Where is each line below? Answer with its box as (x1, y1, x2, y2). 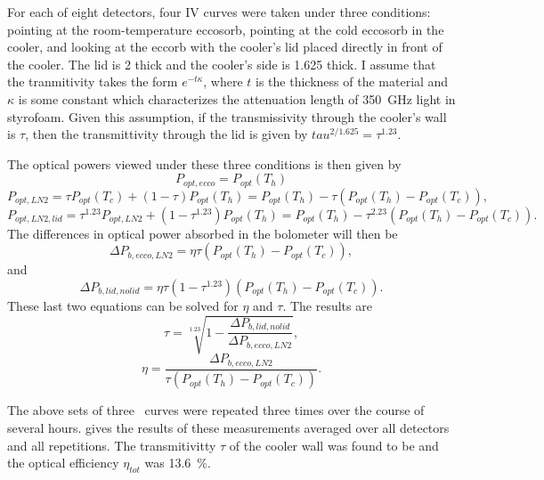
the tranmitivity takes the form (7, 72, 178, 91)
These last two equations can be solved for (7, 296, 239, 314)
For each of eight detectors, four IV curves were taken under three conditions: (7, 3, 431, 20)
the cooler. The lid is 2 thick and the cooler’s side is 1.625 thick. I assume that (7, 54, 436, 73)
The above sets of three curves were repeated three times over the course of (7, 401, 425, 419)
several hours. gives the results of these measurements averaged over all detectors (7, 419, 450, 437)
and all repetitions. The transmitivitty (7, 435, 216, 454)
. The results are (282, 296, 372, 314)
